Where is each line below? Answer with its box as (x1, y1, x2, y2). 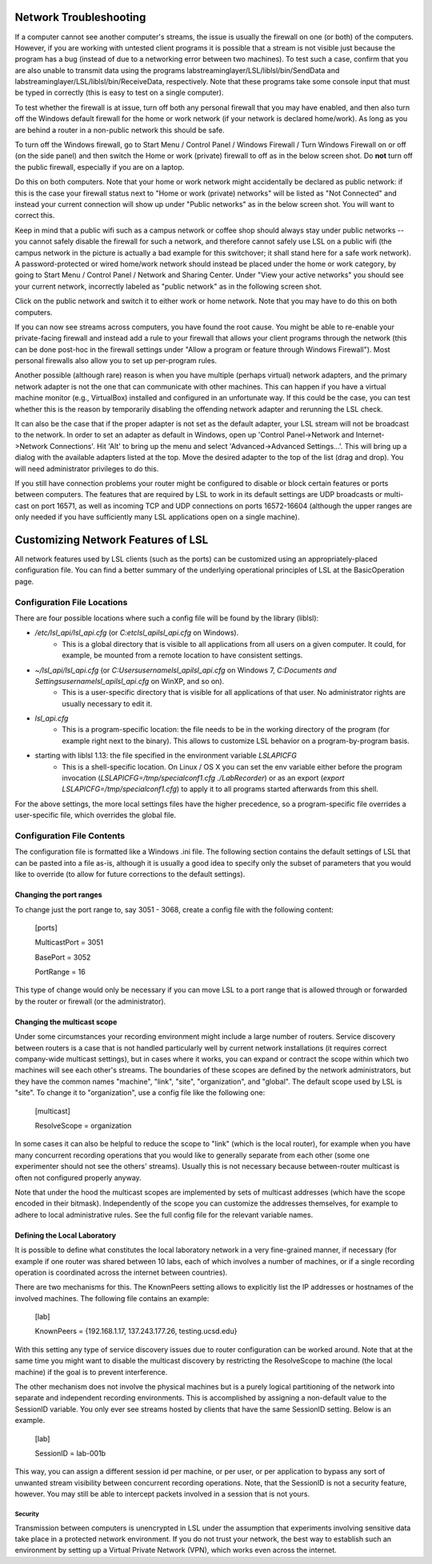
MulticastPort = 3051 (34, 938, 104, 948)
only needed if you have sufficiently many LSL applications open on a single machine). (14, 512, 300, 522)
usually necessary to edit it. (62, 698, 153, 709)
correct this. (14, 211, 55, 220)
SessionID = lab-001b (34, 1448, 106, 1458)
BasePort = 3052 (34, 952, 91, 962)
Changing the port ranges (14, 890, 103, 899)
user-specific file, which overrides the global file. (14, 810, 177, 820)
